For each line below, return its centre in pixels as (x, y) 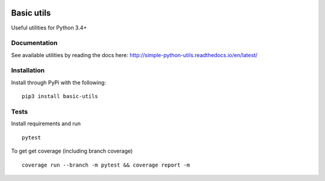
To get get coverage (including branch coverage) (72, 151)
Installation (28, 70)
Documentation (34, 43)
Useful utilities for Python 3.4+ (49, 28)
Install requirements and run (46, 124)
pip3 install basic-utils (60, 97)
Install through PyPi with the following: (59, 82)
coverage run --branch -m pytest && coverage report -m (106, 165)
